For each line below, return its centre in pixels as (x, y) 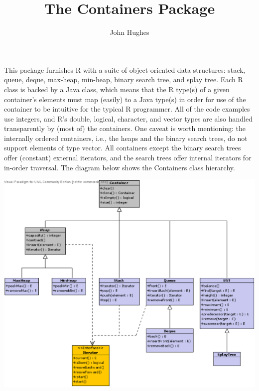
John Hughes (129, 32)
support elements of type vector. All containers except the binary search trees (123, 148)
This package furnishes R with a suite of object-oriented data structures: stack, (125, 69)
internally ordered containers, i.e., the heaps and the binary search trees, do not (126, 138)
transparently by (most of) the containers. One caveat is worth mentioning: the (125, 128)
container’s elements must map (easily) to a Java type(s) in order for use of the (125, 99)
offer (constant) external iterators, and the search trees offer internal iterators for (128, 158)
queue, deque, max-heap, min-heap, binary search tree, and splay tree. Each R (124, 79)
